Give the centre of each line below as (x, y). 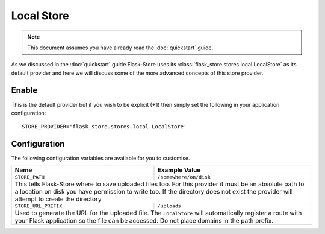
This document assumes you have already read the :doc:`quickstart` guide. (120, 48)
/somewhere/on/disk (184, 177)
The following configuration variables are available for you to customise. (101, 158)
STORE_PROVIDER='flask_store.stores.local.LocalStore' (104, 127)
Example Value (179, 170)
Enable (24, 90)
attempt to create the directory (58, 199)
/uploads (169, 206)
